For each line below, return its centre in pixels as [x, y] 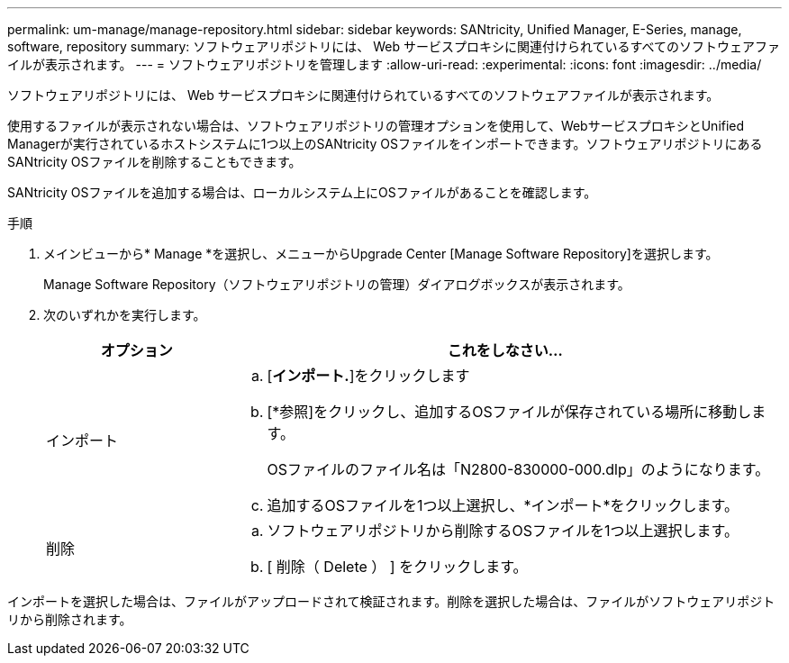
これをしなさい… [505, 350]
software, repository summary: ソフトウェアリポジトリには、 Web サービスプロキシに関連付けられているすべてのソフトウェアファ [394, 46]
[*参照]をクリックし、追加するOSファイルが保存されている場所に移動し [509, 412]
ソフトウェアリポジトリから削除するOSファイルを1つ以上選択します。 [503, 531]
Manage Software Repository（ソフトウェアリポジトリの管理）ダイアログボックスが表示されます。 [337, 284]
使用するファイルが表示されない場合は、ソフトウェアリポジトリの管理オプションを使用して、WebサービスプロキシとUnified [376, 126]
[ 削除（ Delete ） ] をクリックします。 [397, 567]
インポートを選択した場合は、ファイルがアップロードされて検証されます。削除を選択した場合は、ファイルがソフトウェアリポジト [391, 601]
